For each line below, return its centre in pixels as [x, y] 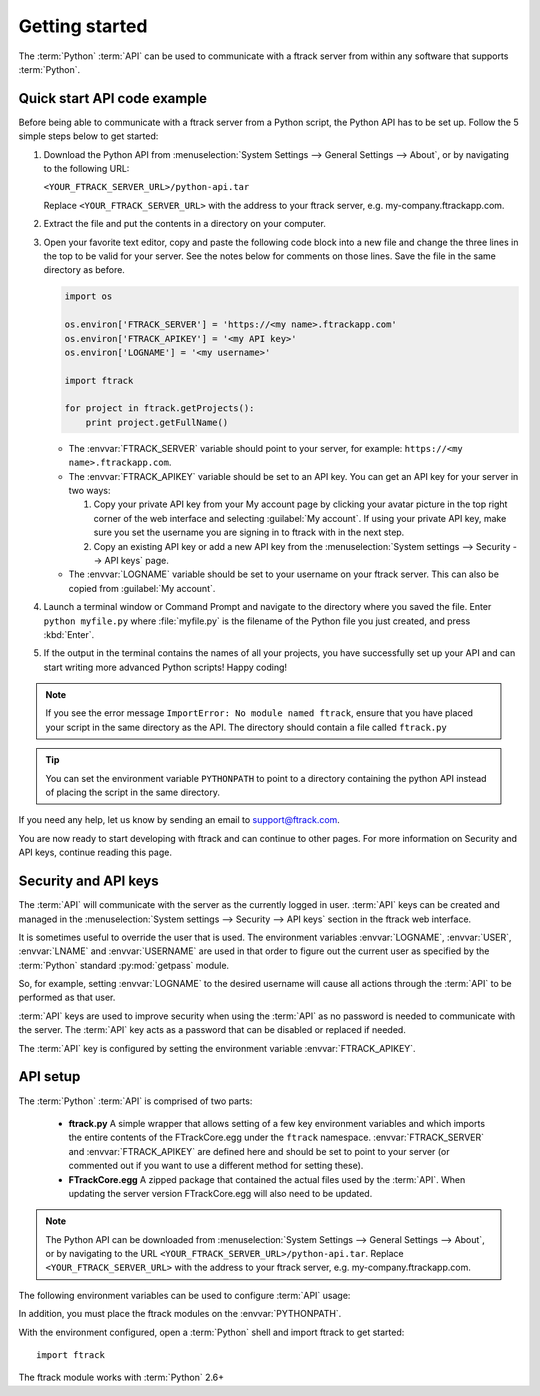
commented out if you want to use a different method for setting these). [216, 1166]
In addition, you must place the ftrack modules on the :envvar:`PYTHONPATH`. [180, 1314]
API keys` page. [136, 560]
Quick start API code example [113, 98]
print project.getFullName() [157, 422]
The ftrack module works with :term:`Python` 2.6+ [121, 1377]
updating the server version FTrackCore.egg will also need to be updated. [220, 1193]
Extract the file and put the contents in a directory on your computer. [185, 224]
